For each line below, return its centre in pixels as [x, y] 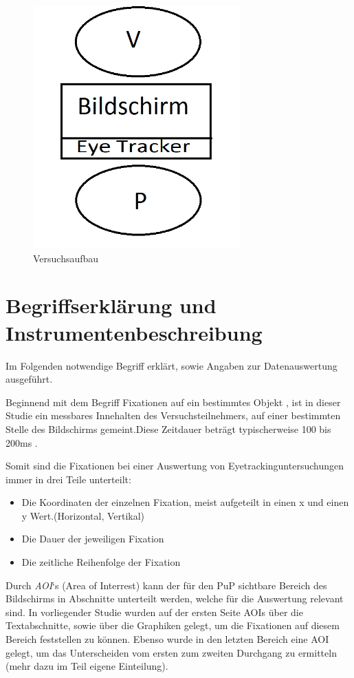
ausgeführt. [29, 379]
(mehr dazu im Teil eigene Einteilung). [87, 666]
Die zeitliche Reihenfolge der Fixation [101, 562]
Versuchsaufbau [66, 258]
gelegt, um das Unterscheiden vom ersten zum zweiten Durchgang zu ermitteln [171, 652]
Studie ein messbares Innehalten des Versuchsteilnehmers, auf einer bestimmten [173, 415]
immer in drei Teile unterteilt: [68, 479]
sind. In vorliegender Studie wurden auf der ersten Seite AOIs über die [154, 612]
